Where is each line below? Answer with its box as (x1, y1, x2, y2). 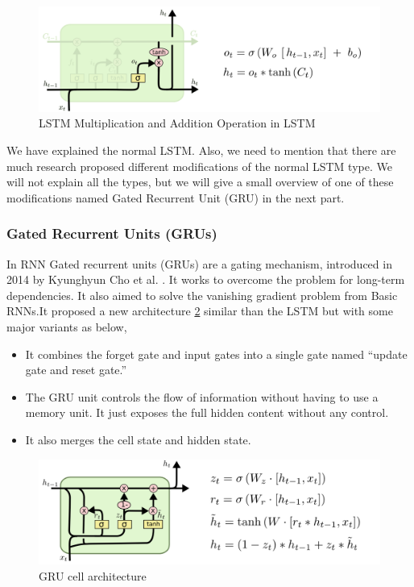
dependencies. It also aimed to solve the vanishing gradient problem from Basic (6, 286, 398, 303)
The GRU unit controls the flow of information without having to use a (25, 388, 379, 405)
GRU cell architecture (39, 568, 147, 584)
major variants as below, (6, 318, 127, 335)
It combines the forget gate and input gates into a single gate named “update (25, 345, 408, 362)
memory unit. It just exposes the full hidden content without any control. (25, 404, 389, 421)
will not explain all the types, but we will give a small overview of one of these (6, 173, 394, 190)
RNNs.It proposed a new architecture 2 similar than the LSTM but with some (6, 302, 393, 319)
